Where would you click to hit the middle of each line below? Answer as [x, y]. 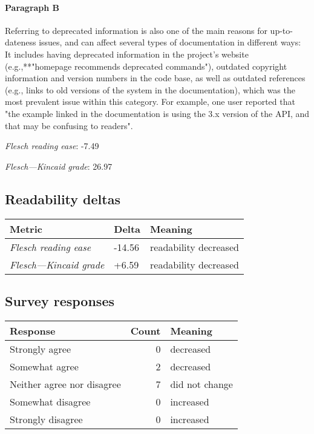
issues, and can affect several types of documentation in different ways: [170, 42]
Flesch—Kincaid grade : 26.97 [59, 166]
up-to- [281, 30]
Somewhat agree [44, 366]
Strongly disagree [46, 419]
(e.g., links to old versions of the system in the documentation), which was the [150, 89]
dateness [21, 42]
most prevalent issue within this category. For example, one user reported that [150, 102]
